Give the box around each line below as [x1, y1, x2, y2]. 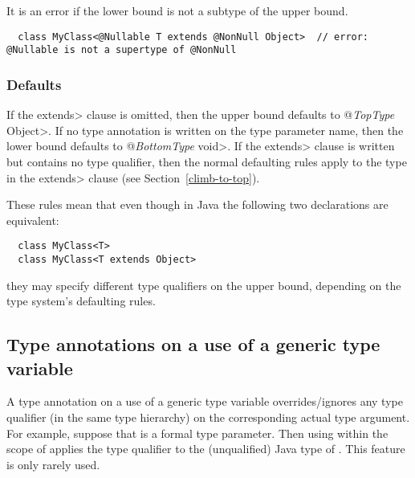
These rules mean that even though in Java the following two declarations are [6, 196, 389, 213]
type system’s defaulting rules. [6, 292, 156, 309]
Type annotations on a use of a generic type [6, 332, 380, 357]
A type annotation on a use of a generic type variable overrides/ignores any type [6, 393, 403, 410]
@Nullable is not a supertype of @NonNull [6, 44, 237, 56]
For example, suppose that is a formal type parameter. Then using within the [6, 424, 389, 441]
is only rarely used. [6, 456, 100, 472]
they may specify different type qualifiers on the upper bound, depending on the [6, 276, 401, 293]
